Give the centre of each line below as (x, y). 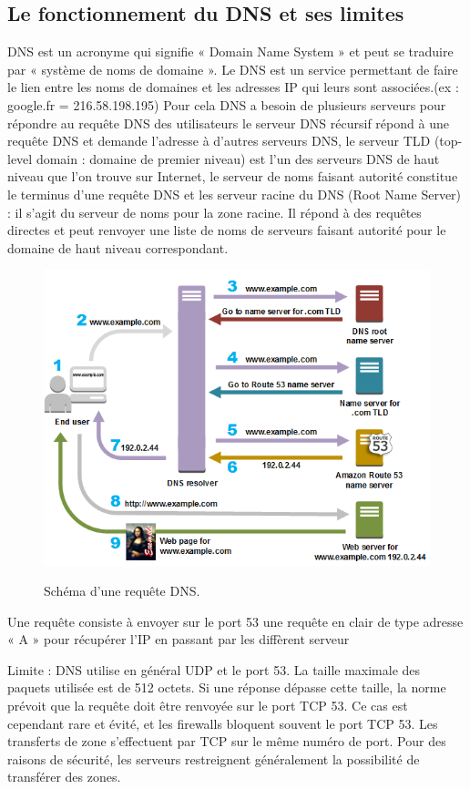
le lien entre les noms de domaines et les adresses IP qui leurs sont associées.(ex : (233, 87)
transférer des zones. (64, 777)
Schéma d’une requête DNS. (122, 591)
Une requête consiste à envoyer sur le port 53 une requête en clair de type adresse (235, 621)
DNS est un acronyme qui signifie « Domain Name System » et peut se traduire (230, 51)
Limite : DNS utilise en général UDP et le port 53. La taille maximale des (214, 669)
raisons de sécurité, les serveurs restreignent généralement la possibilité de (214, 758)
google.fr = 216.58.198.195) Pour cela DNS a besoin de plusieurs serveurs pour (227, 104)
